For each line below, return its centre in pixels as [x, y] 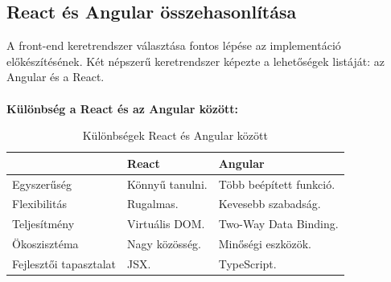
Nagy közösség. [164, 244]
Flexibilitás [39, 204]
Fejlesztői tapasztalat [64, 263]
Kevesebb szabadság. [270, 204]
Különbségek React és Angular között [175, 135]
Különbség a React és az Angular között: [123, 108]
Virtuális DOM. [166, 224]
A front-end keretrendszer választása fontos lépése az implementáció [174, 45]
